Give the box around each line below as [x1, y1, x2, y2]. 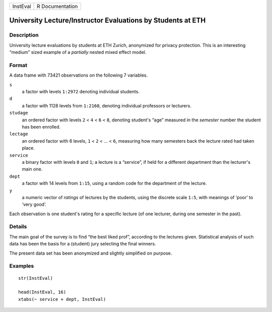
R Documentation [37, 3, 78, 10]
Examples [9, 263, 34, 270]
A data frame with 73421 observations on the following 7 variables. [9, 72, 148, 78]
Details [9, 223, 27, 230]
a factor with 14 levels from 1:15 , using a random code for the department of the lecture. [22, 180, 207, 186]
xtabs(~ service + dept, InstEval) [18, 296, 106, 302]
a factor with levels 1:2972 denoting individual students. [22, 89, 140, 95]
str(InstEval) [18, 275, 53, 281]
